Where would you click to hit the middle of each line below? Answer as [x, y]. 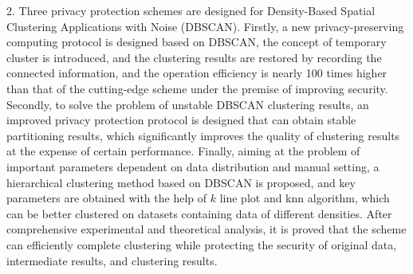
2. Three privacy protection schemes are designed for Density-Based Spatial [191, 10]
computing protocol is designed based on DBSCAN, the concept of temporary [197, 42]
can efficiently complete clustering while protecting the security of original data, [202, 244]
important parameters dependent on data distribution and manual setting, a [193, 166]
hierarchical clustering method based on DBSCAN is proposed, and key [181, 182]
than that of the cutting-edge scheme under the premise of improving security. [197, 88]
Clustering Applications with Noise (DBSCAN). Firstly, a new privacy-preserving [205, 26]
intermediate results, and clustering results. [112, 260]
